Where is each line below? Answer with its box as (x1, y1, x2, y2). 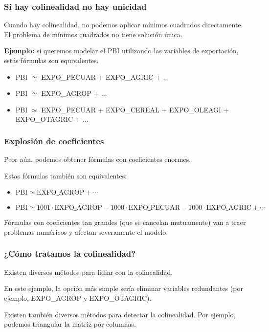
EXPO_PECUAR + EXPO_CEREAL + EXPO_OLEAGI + (41, 104, 229, 114)
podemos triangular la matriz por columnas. (4, 319, 136, 329)
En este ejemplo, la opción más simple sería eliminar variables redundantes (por (4, 283, 243, 293)
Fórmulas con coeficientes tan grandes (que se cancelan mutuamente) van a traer (4, 217, 246, 227)
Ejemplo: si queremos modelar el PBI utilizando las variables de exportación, (4, 45, 239, 56)
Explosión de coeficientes (4, 134, 104, 147)
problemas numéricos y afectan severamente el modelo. (4, 226, 168, 237)
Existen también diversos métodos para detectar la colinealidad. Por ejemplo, (4, 309, 236, 319)
